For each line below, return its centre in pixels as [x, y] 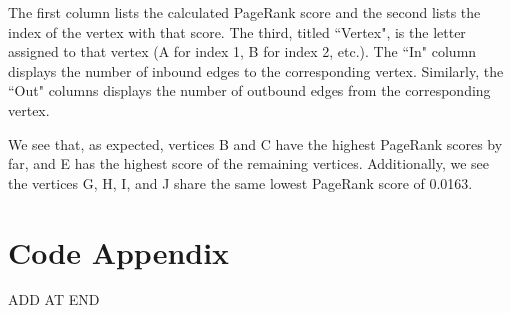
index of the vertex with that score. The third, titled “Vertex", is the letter [237, 31]
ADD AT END [54, 299]
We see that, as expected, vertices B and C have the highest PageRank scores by [255, 143]
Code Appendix [119, 251]
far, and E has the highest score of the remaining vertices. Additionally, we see [248, 163]
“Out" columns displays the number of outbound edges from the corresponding [249, 90]
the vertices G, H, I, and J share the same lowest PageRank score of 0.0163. [240, 182]
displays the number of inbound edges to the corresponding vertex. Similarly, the [256, 70]
